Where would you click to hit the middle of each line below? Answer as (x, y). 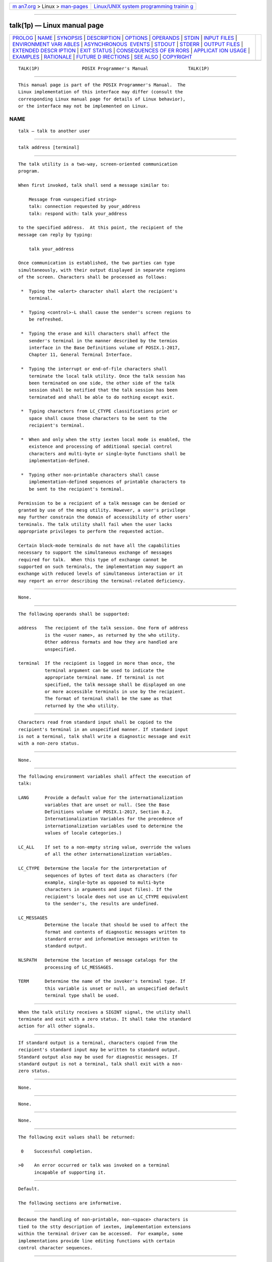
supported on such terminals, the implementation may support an (101, 567)
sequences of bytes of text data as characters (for (111, 875)
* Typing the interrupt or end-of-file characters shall (94, 369)
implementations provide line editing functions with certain (97, 1241)
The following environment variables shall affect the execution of (105, 777)
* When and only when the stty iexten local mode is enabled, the (106, 440)
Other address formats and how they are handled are (111, 642)
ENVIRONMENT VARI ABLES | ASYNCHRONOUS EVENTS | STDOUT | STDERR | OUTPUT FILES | (128, 44)
